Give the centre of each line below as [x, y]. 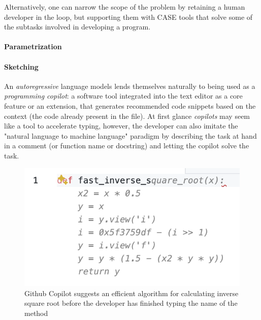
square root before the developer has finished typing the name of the [131, 303]
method [36, 313]
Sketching [21, 66]
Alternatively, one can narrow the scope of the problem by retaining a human [125, 7]
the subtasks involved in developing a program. [77, 27]
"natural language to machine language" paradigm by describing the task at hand [130, 135]
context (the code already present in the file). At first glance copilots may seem [127, 116]
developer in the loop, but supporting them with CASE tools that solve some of [128, 17]
